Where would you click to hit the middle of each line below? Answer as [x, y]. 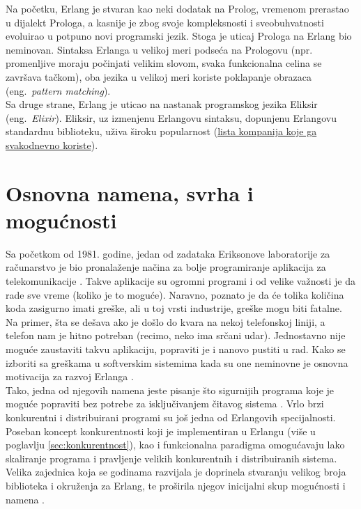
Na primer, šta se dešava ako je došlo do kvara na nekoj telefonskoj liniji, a [166, 321]
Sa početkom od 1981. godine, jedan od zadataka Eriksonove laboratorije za [168, 253]
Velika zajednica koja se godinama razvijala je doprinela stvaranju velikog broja [176, 472]
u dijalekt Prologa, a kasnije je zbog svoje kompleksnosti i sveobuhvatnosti [165, 22]
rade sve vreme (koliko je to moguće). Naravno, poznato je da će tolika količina [175, 294]
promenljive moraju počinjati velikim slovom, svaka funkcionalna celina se [164, 63]
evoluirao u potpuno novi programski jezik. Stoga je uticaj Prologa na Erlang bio [179, 36]
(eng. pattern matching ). [58, 90]
